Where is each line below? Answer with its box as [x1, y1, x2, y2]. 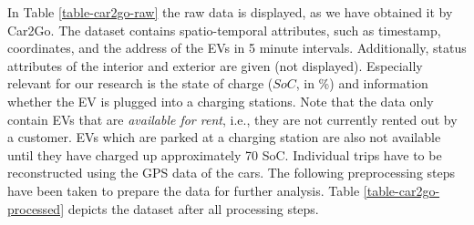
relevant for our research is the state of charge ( [7, 74, 273, 93]
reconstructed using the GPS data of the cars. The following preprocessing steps [7, 163, 456, 182]
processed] [7, 199, 65, 218]
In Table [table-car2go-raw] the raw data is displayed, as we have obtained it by [7, 3, 453, 21]
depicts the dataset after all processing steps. [67, 199, 319, 218]
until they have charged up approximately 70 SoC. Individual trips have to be [7, 145, 442, 164]
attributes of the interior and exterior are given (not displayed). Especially [7, 56, 423, 75]
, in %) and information [295, 74, 428, 93]
